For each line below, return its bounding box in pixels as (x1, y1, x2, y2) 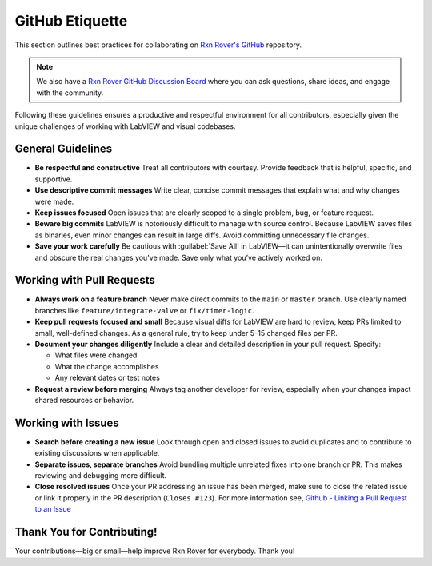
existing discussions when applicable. (34, 448, 160, 458)
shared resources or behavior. (34, 395, 134, 405)
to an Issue (34, 504, 71, 514)
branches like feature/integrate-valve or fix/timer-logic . (34, 305, 254, 315)
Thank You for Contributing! (14, 525, 158, 539)
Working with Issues (14, 416, 119, 429)
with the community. (36, 88, 104, 98)
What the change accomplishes (54, 361, 159, 371)
